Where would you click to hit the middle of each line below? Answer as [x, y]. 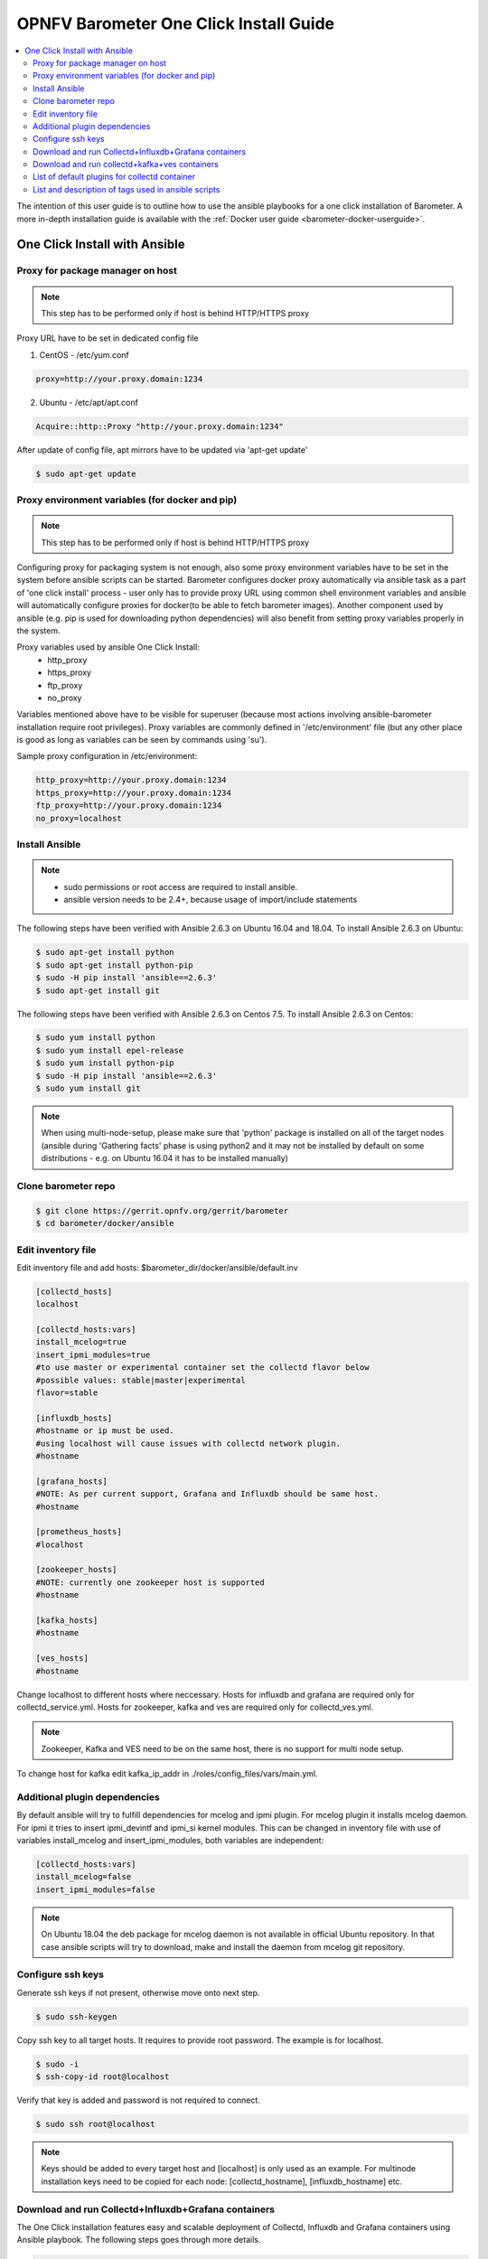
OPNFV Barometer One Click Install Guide [175, 23]
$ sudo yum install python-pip [105, 1063]
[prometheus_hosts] [79, 1532]
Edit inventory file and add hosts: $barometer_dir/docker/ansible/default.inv [157, 1267]
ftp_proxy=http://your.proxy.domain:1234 [129, 806]
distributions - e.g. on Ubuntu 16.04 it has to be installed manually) [165, 1158]
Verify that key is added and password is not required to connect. [139, 2100]
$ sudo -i [57, 2064]
